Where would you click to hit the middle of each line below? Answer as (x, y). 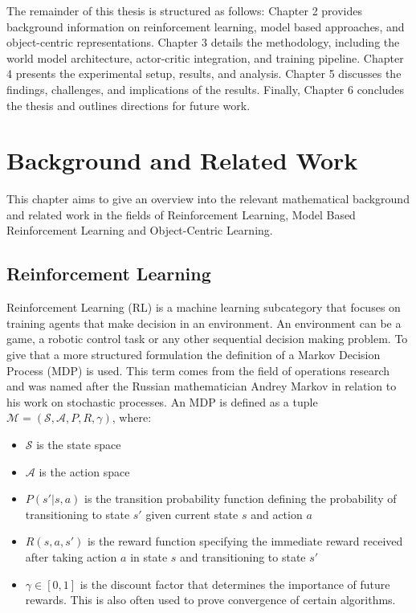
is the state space (79, 445)
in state (149, 556)
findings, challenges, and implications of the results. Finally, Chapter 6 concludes (206, 89)
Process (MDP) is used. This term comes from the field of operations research (198, 370)
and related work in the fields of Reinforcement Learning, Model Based (181, 214)
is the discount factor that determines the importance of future (235, 584)
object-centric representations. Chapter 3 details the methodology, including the (203, 42)
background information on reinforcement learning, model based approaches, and (206, 26)
